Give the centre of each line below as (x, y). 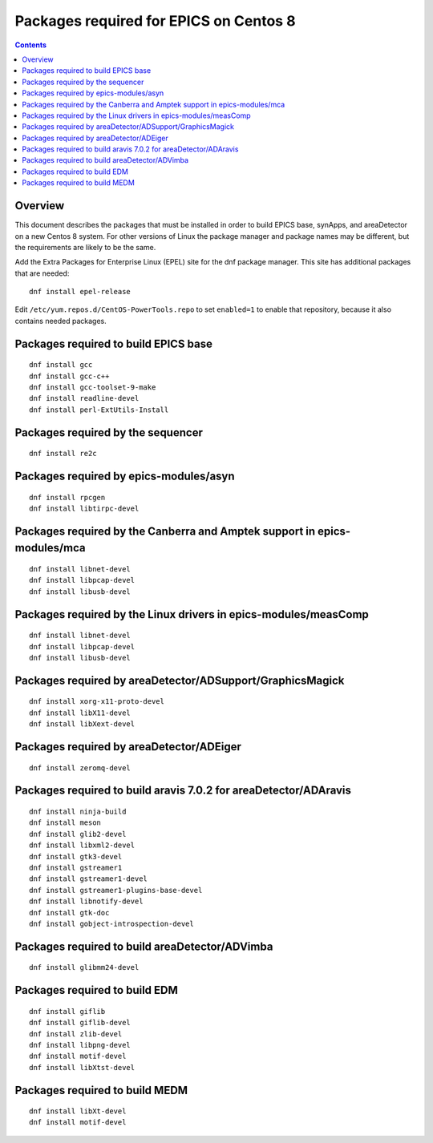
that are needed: (42, 273)
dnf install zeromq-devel (80, 768)
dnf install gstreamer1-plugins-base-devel (116, 890)
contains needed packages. (61, 321)
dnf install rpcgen (67, 497)
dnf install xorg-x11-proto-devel (97, 702)
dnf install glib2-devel (78, 834)
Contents (31, 45)
